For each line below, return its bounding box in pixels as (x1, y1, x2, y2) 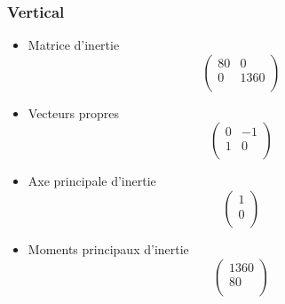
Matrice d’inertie (28, 36, 120, 54)
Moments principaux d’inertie (28, 240, 189, 258)
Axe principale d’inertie (28, 172, 156, 190)
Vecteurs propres (28, 103, 119, 122)
